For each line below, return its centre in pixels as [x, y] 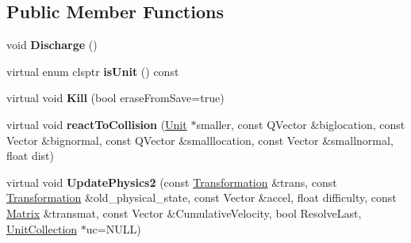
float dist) [30, 156]
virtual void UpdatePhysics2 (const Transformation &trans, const [172, 182]
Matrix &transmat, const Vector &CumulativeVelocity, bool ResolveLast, [184, 213]
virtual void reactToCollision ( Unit [97, 124]
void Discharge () [52, 45]
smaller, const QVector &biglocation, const [301, 124]
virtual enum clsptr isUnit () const [93, 71]
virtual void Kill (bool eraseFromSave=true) [115, 98]
